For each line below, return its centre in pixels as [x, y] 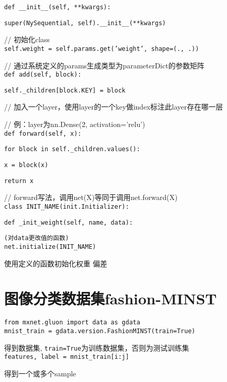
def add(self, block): [43, 75]
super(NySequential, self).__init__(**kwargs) [85, 23]
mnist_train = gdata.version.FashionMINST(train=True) [100, 331]
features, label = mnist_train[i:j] [67, 357]
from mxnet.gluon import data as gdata [72, 323]
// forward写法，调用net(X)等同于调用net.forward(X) [91, 197]
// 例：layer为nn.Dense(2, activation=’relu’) [75, 124]
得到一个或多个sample [40, 373]
